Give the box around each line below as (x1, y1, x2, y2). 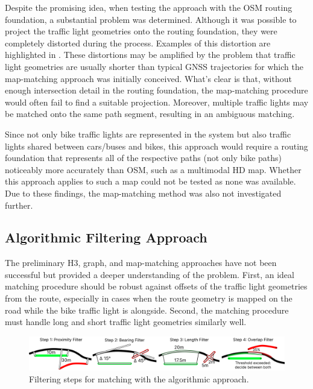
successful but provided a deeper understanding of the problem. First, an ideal (5, 268, 294, 280)
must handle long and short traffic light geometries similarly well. (5, 315, 247, 328)
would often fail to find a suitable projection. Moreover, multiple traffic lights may (5, 95, 309, 108)
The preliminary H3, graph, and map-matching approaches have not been (5, 256, 277, 269)
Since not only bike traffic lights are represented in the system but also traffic (5, 127, 291, 140)
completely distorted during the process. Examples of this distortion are (5, 36, 271, 49)
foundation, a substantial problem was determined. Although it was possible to (5, 13, 297, 25)
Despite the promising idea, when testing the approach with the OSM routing (5, 1, 292, 13)
